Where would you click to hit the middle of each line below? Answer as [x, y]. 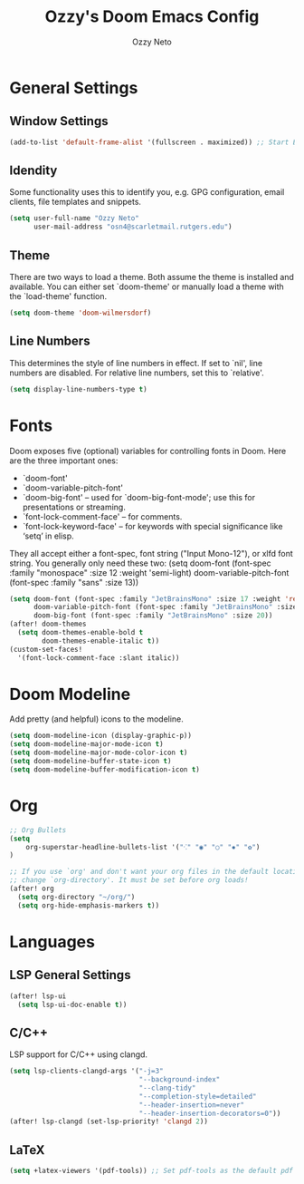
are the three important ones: [64, 461]
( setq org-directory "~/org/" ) [76, 897]
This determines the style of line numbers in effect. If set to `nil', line [136, 363]
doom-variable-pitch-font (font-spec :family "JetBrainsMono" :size [165, 607]
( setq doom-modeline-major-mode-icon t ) [87, 744]
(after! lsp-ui [38, 996]
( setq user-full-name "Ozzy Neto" [75, 218]
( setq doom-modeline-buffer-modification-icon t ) [105, 769]
